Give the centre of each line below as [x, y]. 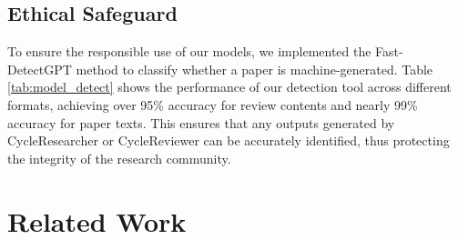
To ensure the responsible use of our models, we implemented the [189, 51]
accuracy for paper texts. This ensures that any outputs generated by [201, 122]
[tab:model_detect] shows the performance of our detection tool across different [229, 87]
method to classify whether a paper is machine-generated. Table [254, 69]
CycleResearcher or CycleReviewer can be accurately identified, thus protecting [229, 140]
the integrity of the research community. [119, 158]
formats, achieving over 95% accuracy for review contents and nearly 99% [213, 104]
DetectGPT [40, 69]
